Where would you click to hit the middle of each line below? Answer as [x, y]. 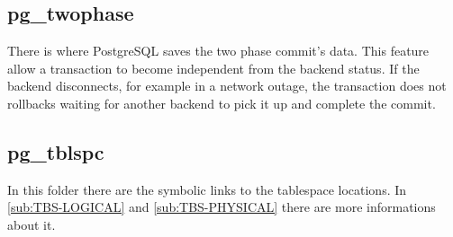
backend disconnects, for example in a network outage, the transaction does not [227, 86]
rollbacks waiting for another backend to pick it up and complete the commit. [222, 103]
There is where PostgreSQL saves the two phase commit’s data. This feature [218, 51]
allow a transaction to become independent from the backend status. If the [213, 68]
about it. [32, 224]
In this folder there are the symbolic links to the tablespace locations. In [207, 189]
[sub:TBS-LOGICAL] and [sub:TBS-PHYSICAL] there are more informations [222, 207]
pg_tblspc [56, 151]
